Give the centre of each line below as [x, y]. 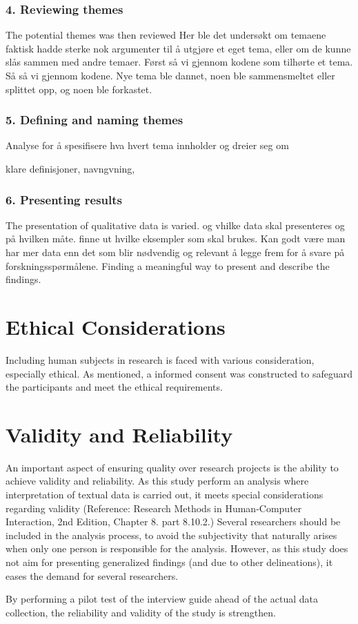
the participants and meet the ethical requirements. [114, 387]
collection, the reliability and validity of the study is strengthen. [141, 612]
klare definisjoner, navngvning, [70, 168]
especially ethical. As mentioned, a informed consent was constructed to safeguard [179, 373]
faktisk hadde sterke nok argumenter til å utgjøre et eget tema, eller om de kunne [178, 48]
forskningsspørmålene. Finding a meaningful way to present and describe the [168, 265]
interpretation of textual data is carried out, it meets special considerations [165, 494]
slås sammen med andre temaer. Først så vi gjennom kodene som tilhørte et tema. [179, 62]
